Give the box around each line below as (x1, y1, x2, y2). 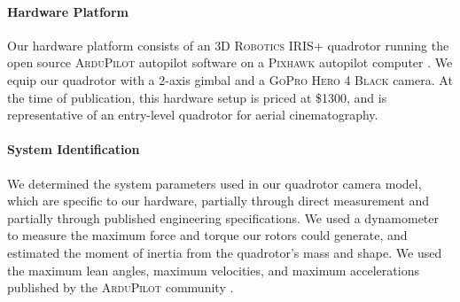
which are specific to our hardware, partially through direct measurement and (7, 191, 430, 210)
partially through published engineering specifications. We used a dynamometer (7, 208, 440, 227)
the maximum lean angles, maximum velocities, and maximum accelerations (7, 260, 419, 279)
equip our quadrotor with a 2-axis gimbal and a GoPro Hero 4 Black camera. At (7, 70, 453, 89)
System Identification (7, 140, 140, 159)
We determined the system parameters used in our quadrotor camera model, (7, 174, 422, 192)
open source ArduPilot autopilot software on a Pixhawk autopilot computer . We (7, 53, 453, 72)
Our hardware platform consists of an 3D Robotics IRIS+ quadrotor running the (7, 35, 449, 54)
